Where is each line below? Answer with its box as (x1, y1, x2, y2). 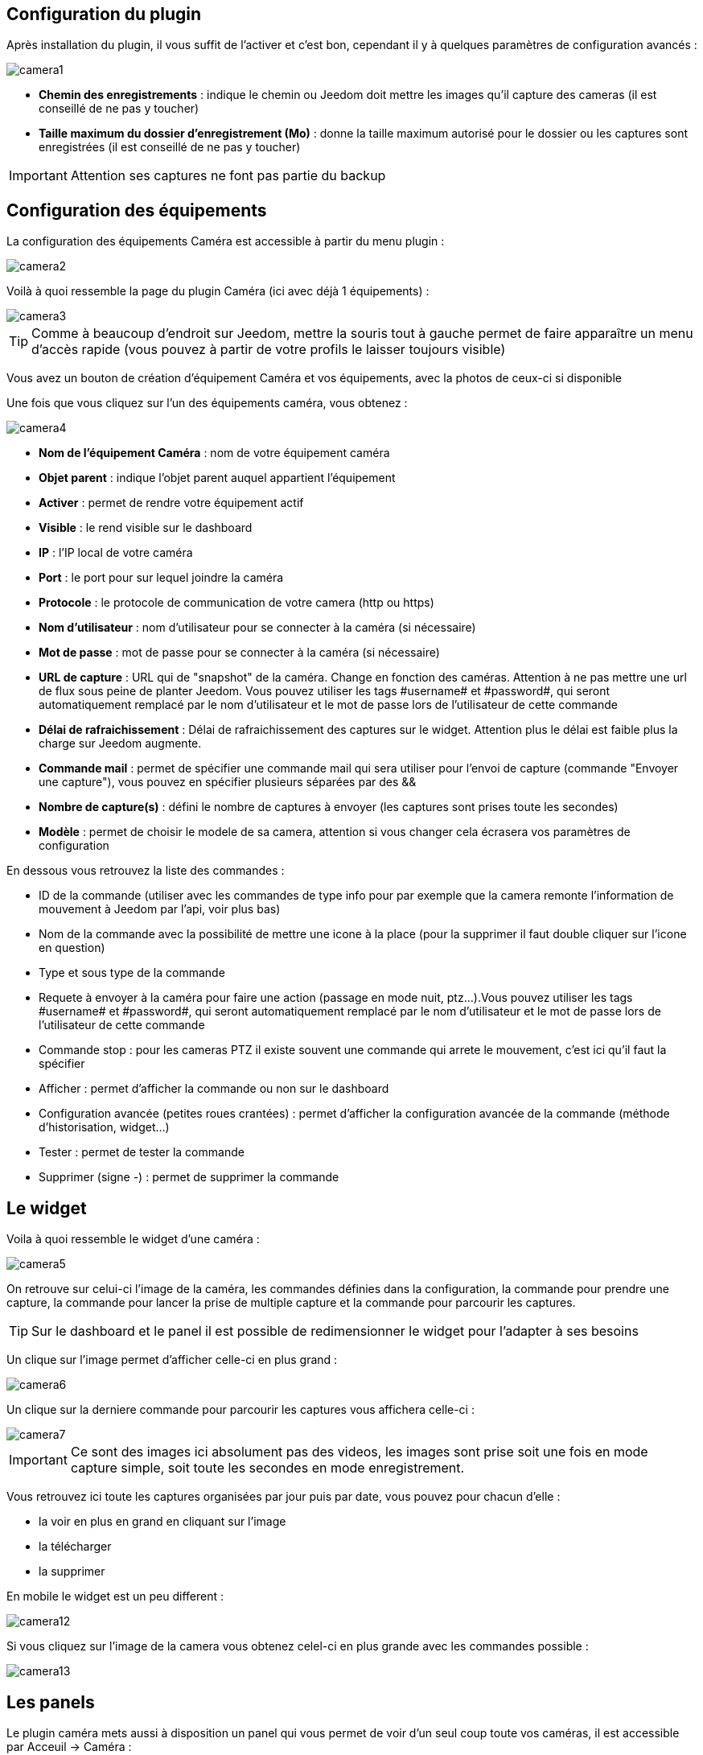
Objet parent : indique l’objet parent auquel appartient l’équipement (39, 471, 396, 485)
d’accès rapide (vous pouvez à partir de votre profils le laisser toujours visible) (31, 341, 506, 358)
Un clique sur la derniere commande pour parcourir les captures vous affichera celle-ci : (6, 1403, 475, 1417)
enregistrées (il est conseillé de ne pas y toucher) (39, 140, 301, 154)
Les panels (6, 1691, 95, 1712)
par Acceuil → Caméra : (6, 1739, 132, 1753)
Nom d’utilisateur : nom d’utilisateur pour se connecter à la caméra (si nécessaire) (39, 620, 476, 635)
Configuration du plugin (6, 4, 202, 24)
